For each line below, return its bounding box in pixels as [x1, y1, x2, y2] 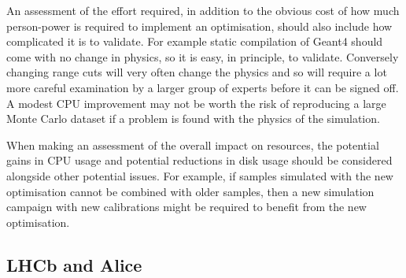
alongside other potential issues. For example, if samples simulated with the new [6, 167, 393, 183]
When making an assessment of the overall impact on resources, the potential [6, 136, 379, 153]
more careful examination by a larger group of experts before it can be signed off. [6, 79, 399, 95]
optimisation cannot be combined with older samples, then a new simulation [6, 183, 375, 199]
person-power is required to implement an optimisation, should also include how [6, 17, 393, 34]
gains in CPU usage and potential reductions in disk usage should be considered [6, 152, 393, 169]
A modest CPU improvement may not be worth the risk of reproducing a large [6, 95, 386, 111]
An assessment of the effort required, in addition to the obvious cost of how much [6, 2, 400, 18]
